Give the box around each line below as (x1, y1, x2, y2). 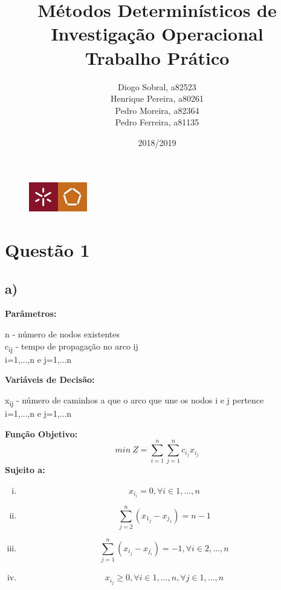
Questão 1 (5, 237, 90, 262)
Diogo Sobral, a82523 (118, 80, 196, 93)
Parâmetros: (5, 307, 57, 320)
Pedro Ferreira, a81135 (115, 116, 199, 128)
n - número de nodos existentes (5, 328, 120, 340)
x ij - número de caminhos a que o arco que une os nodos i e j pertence (5, 393, 264, 408)
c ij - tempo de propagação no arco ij (5, 339, 138, 354)
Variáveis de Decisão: (5, 373, 95, 386)
